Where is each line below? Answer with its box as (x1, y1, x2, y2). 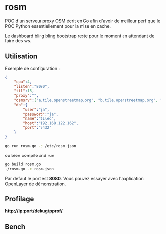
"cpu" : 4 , (14, 79, 32, 84)
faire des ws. (5, 38, 32, 43)
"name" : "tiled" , (23, 116, 56, 121)
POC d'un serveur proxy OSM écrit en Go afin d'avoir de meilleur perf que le (5, 18, 161, 24)
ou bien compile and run (5, 152, 55, 158)
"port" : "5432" (23, 125, 52, 130)
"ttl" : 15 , (14, 88, 35, 94)
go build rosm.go (5, 162, 41, 167)
